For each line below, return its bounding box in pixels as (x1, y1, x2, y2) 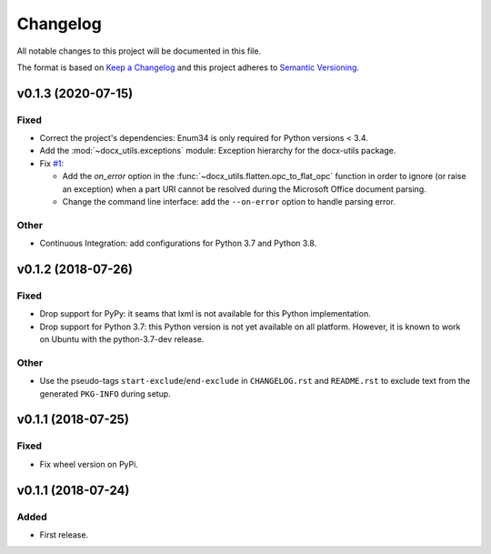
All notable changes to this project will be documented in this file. (16, 45, 262, 56)
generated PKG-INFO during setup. (39, 388, 172, 399)
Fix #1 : (39, 157, 64, 168)
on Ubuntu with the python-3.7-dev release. (39, 334, 205, 345)
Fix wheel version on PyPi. (39, 458, 138, 469)
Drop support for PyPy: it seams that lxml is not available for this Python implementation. (39, 308, 372, 319)
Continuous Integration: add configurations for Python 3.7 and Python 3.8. (39, 237, 317, 249)
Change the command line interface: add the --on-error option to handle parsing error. (62, 196, 396, 207)
